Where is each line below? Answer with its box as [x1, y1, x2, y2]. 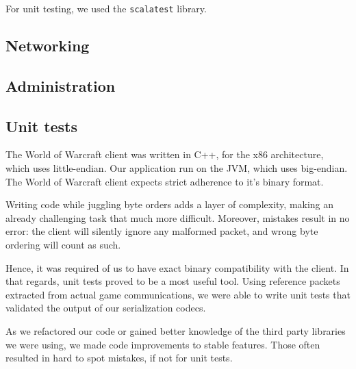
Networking [5, 35, 90, 56]
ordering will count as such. [5, 237, 121, 251]
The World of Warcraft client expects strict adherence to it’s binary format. [5, 174, 324, 188]
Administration [5, 75, 116, 96]
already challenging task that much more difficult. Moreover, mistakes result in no [5, 210, 350, 225]
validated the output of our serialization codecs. [5, 301, 206, 315]
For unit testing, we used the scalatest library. [5, 1, 207, 15]
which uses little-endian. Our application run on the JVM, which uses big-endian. [5, 161, 348, 175]
